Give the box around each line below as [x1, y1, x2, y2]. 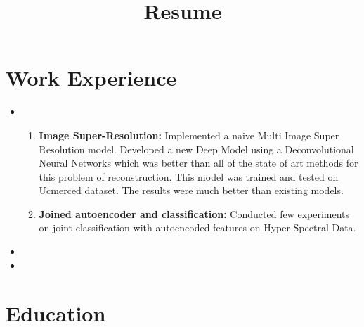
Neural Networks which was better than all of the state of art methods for [39, 155, 358, 170]
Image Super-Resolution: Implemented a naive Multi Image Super [39, 127, 339, 142]
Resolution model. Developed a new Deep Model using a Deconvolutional [39, 141, 354, 156]
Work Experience [6, 63, 177, 92]
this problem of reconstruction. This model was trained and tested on [39, 169, 339, 184]
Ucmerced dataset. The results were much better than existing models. [39, 183, 344, 198]
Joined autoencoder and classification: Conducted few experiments [39, 206, 350, 221]
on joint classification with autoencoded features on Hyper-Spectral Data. [39, 220, 356, 235]
